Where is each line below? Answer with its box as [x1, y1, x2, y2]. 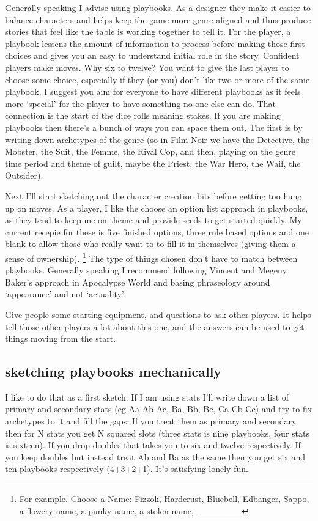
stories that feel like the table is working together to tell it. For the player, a [5, 25, 291, 38]
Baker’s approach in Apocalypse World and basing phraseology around [5, 275, 270, 288]
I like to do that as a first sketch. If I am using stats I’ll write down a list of [5, 390, 289, 403]
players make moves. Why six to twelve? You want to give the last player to [5, 61, 289, 73]
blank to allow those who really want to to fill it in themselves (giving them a [5, 237, 296, 250]
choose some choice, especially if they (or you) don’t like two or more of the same [5, 73, 310, 86]
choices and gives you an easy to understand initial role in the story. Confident [5, 49, 300, 62]
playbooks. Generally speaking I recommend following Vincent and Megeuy [5, 264, 287, 276]
